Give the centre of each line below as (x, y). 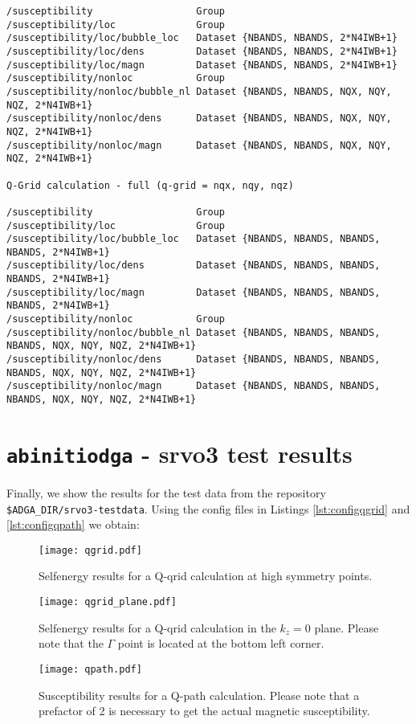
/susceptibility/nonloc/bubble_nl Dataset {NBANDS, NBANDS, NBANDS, (194, 332)
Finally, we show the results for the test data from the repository (166, 492)
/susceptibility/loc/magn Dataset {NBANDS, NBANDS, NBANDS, (194, 292)
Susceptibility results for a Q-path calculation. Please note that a (199, 695)
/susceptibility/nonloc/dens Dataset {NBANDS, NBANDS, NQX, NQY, (199, 119)
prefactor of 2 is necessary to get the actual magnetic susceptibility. (204, 711)
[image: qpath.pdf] (90, 669)
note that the (71, 643)
